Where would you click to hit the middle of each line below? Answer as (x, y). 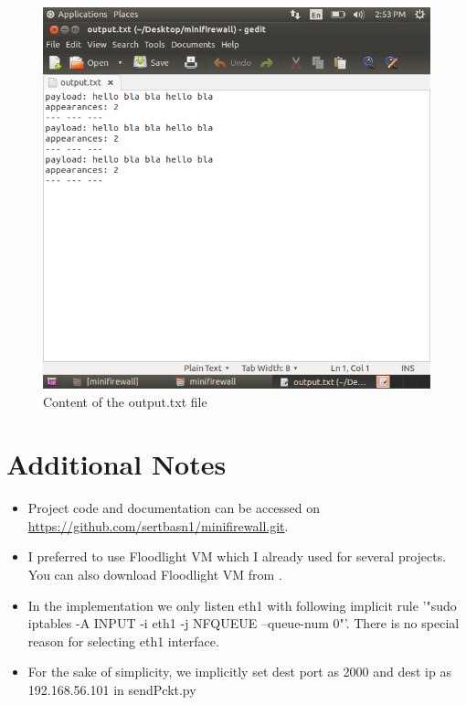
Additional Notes (116, 464)
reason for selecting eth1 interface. (123, 641)
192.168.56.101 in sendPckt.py (112, 690)
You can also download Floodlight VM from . (155, 575)
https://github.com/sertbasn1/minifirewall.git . (158, 525)
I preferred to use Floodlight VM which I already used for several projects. (237, 556)
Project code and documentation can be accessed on (174, 508)
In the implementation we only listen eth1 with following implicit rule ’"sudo (242, 605)
